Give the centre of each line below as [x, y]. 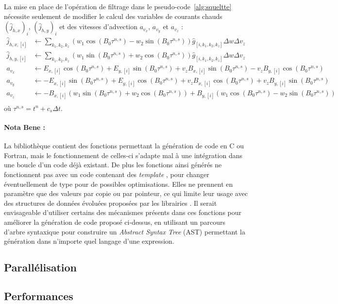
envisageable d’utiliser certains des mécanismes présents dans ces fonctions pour [123, 212]
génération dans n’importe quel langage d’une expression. [89, 241]
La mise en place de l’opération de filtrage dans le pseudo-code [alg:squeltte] [118, 6]
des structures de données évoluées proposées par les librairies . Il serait [110, 203]
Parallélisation [40, 267]
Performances [39, 295]
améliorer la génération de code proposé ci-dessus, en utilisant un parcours [115, 222]
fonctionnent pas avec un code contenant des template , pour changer [107, 174]
